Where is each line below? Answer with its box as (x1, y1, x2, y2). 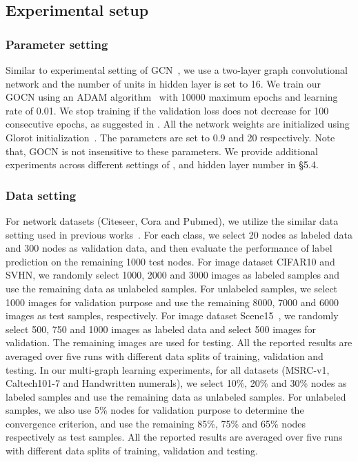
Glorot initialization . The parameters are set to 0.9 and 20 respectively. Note (6, 130, 335, 144)
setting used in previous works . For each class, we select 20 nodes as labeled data (6, 227, 352, 241)
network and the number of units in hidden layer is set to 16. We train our (6, 76, 321, 90)
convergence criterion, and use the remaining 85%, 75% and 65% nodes (6, 416, 306, 430)
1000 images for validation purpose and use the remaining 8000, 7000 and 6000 (6, 294, 339, 309)
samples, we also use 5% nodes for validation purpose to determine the (6, 403, 304, 417)
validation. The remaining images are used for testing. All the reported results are (6, 335, 352, 350)
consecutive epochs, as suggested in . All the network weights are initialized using (6, 117, 350, 131)
